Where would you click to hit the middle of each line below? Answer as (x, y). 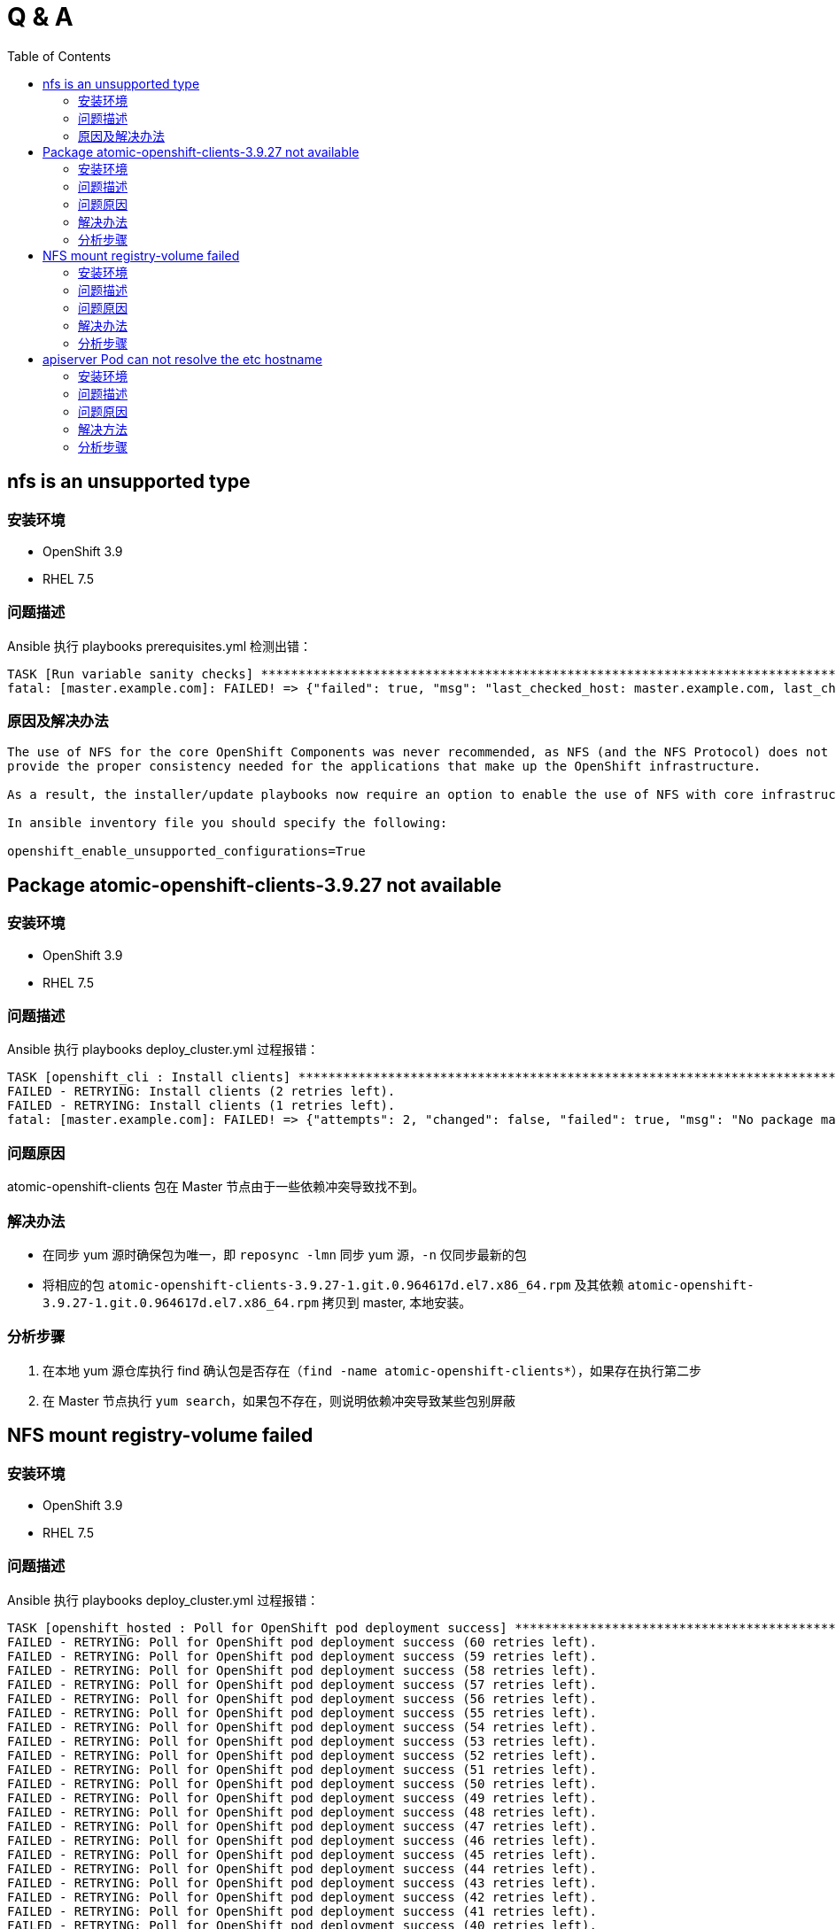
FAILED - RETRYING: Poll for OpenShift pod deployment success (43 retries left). (302, 1883)
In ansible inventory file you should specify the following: (228, 823)
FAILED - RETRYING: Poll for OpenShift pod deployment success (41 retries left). (302, 1911)
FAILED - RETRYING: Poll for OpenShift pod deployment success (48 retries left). (302, 1812)
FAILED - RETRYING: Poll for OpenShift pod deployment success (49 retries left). (302, 1797)
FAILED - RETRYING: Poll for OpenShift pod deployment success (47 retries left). (302, 1826)
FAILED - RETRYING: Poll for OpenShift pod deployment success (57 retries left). (302, 1684)
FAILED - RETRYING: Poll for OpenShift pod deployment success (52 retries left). (302, 1755)
